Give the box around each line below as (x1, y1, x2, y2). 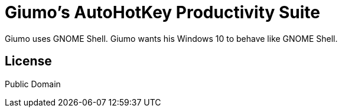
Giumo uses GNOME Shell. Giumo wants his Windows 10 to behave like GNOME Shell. (5, 33, 338, 44)
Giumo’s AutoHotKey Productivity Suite (5, 2, 320, 22)
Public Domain (5, 78, 61, 89)
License (5, 54, 52, 69)
